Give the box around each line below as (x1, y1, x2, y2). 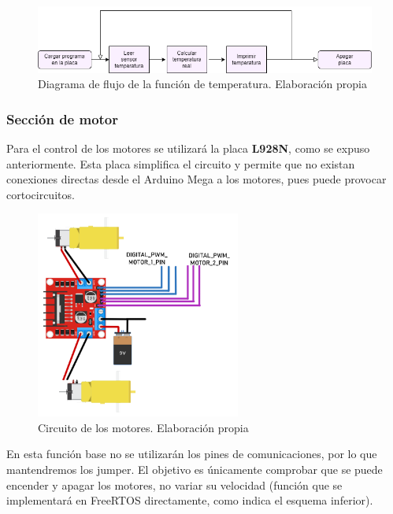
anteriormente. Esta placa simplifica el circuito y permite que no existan (6, 155, 355, 172)
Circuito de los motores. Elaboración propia (38, 419, 249, 435)
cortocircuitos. (6, 186, 75, 202)
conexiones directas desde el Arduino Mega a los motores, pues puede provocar (6, 171, 387, 187)
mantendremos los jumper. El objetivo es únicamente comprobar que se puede (6, 461, 383, 478)
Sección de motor (6, 109, 119, 128)
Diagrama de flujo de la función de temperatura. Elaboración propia (38, 76, 367, 92)
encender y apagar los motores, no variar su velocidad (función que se (6, 476, 343, 493)
